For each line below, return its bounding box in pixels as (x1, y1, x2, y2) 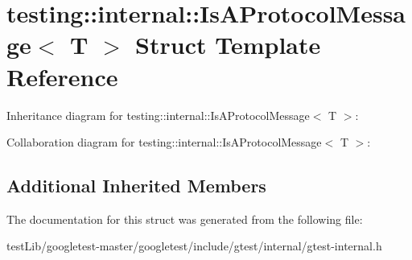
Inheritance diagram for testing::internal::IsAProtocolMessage (6, 106, 310, 123)
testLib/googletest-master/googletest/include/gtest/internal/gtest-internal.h (6, 237, 382, 254)
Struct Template (135, 28, 321, 61)
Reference (6, 60, 118, 93)
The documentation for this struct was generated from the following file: (6, 210, 363, 227)
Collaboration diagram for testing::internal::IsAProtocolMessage (6, 134, 322, 151)
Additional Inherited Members (6, 173, 266, 198)
